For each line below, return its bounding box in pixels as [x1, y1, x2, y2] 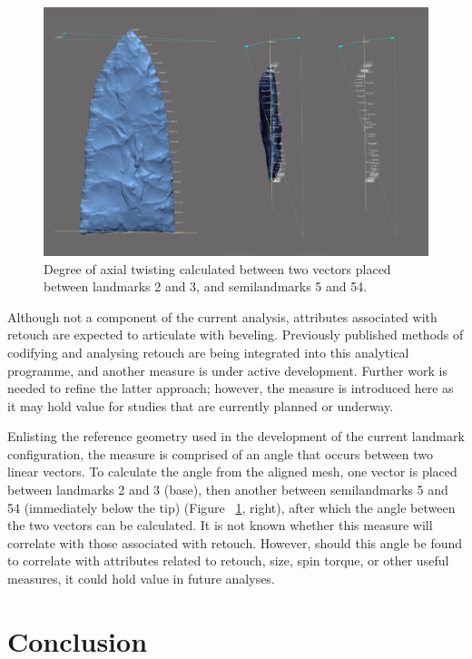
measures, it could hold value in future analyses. [7, 569, 275, 588]
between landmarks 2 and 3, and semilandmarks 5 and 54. [44, 277, 368, 296]
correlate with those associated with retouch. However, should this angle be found [7, 533, 463, 552]
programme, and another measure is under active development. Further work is [7, 360, 447, 379]
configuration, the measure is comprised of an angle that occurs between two [7, 444, 434, 463]
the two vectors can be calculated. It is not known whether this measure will [7, 516, 433, 535]
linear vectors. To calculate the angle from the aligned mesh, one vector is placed [7, 462, 457, 481]
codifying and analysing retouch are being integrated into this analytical [7, 342, 409, 361]
